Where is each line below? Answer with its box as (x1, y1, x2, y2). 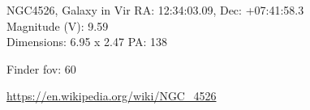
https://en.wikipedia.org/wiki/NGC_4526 (6, 87, 217, 104)
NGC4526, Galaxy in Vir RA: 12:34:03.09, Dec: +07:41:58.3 (6, 2, 304, 18)
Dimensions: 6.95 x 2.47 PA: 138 (6, 33, 168, 50)
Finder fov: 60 (6, 60, 76, 77)
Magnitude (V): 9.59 (6, 17, 109, 34)
